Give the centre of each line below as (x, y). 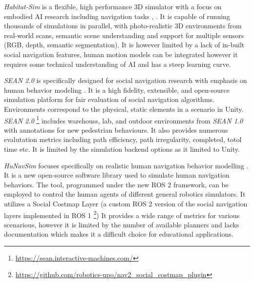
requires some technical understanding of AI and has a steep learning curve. (117, 64)
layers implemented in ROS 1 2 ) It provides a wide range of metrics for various (122, 214)
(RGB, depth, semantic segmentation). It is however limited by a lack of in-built (124, 45)
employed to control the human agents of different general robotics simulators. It (125, 194)
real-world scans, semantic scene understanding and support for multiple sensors (124, 35)
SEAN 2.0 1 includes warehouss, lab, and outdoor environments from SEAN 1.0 (124, 120)
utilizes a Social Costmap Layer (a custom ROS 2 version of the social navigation (126, 203)
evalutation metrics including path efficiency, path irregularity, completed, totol (123, 139)
